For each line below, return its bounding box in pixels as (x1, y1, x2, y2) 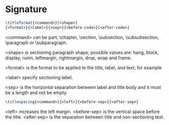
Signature (5, 4, 47, 15)
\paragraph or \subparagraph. (5, 39, 68, 46)
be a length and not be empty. (5, 90, 68, 96)
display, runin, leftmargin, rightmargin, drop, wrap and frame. (5, 55, 132, 61)
